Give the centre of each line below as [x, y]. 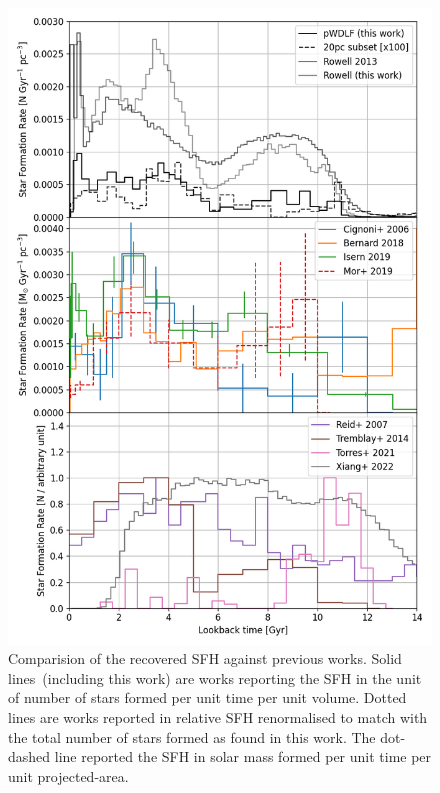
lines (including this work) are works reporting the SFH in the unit [215, 677]
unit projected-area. [68, 775]
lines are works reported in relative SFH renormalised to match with [218, 716]
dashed [29, 756]
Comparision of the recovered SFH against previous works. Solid [205, 658]
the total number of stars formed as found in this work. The [192, 736]
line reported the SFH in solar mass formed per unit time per [243, 756]
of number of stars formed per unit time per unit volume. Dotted [207, 697]
